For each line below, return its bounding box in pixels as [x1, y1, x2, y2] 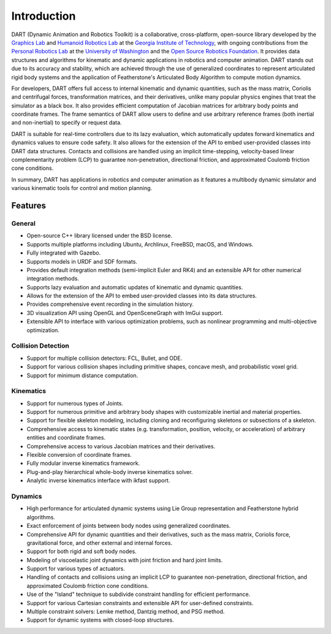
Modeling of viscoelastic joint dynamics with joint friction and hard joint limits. [26, 556, 223, 563]
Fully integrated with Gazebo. [26, 249, 101, 257]
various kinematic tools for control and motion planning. [11, 185, 153, 192]
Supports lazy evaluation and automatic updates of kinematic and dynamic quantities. [26, 283, 243, 291]
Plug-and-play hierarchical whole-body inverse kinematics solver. [26, 468, 193, 475]
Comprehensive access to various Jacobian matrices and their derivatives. [26, 442, 216, 450]
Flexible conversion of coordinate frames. [26, 451, 132, 459]
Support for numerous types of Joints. [26, 399, 124, 407]
